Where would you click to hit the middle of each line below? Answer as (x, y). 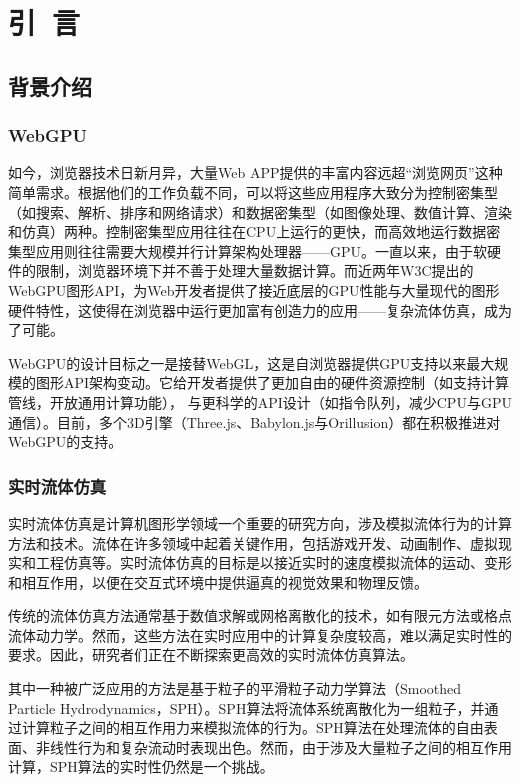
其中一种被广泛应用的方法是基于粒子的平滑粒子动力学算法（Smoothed (235, 688)
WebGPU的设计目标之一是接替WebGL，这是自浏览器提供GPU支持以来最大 (251, 362)
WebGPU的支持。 (65, 441)
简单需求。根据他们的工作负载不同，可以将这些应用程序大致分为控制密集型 (253, 191)
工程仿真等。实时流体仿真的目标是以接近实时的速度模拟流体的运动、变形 (273, 562)
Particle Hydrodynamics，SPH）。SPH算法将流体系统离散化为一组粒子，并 (246, 707)
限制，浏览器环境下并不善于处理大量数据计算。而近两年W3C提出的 (254, 270)
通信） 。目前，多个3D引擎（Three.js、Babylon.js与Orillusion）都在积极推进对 (254, 421)
